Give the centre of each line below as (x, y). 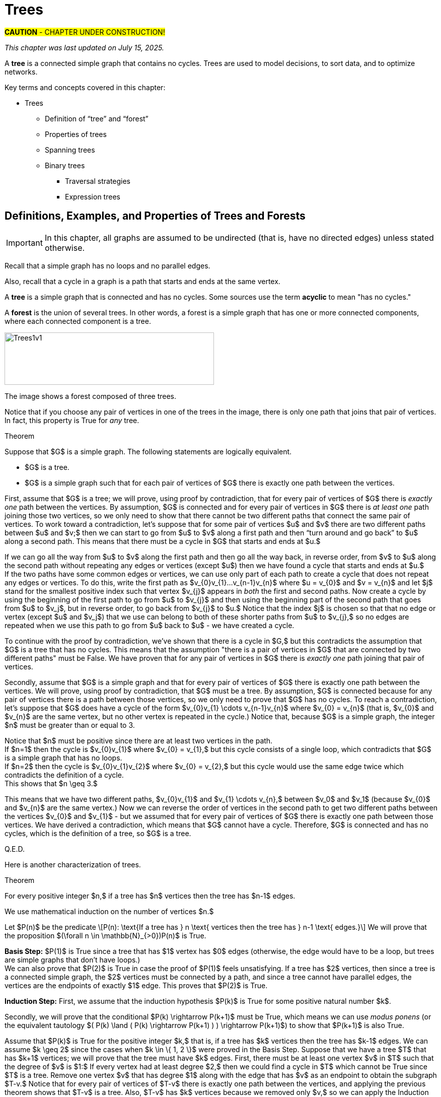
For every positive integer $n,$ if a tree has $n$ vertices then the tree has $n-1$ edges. (150, 896)
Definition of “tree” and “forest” (97, 118)
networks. (21, 72)
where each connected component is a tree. (78, 321)
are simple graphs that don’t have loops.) (72, 959)
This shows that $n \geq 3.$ (51, 783)
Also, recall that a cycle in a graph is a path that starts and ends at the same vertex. (142, 281)
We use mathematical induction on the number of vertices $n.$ (109, 911)
